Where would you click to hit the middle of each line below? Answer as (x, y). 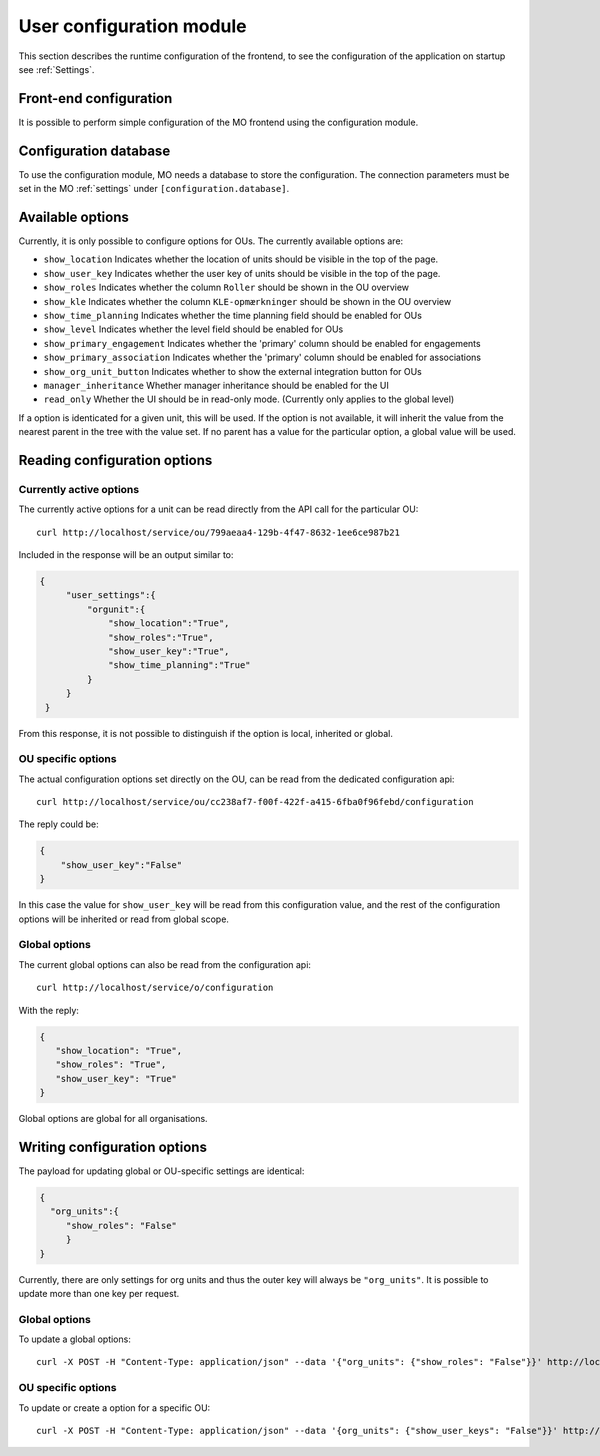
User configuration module (132, 26)
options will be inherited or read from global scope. (124, 919)
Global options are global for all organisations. (113, 1119)
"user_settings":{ (111, 595)
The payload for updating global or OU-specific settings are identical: (161, 1171)
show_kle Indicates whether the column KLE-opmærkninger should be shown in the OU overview (247, 301)
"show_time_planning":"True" (179, 665)
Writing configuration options (112, 1146)
